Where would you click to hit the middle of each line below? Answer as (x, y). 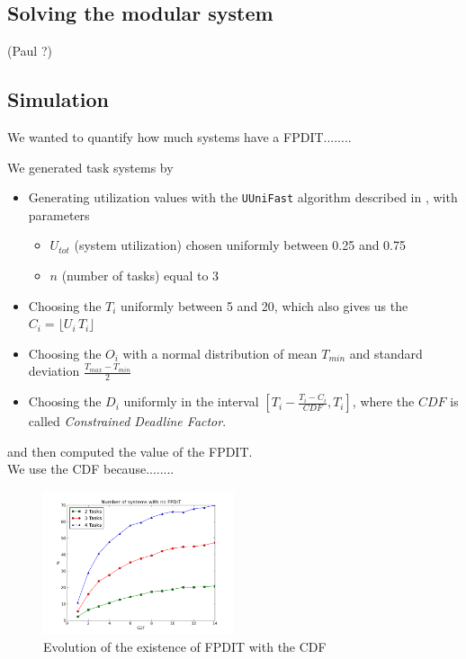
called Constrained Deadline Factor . (127, 421)
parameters (59, 214)
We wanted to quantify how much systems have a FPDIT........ (179, 137)
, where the (383, 401)
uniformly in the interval (191, 401)
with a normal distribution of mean (220, 353)
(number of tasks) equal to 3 (140, 276)
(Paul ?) (30, 51)
